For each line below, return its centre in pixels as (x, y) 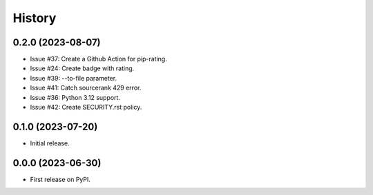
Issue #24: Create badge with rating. (82, 68)
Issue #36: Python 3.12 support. (75, 97)
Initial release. (50, 143)
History (35, 18)
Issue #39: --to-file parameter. (74, 78)
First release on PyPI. (60, 179)
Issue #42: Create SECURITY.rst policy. (86, 107)
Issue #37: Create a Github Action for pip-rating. (98, 59)
